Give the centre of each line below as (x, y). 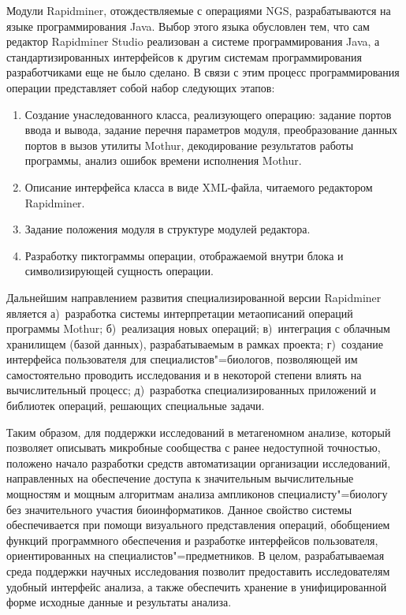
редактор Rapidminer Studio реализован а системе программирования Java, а (193, 41)
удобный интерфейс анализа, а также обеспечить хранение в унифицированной (197, 586)
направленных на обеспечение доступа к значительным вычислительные (180, 478)
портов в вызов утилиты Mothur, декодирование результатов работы (189, 145)
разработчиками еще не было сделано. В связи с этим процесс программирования (203, 72)
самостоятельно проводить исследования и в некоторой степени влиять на (184, 374)
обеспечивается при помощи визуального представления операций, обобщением (198, 525)
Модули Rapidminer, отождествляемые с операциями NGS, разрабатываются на (199, 10)
